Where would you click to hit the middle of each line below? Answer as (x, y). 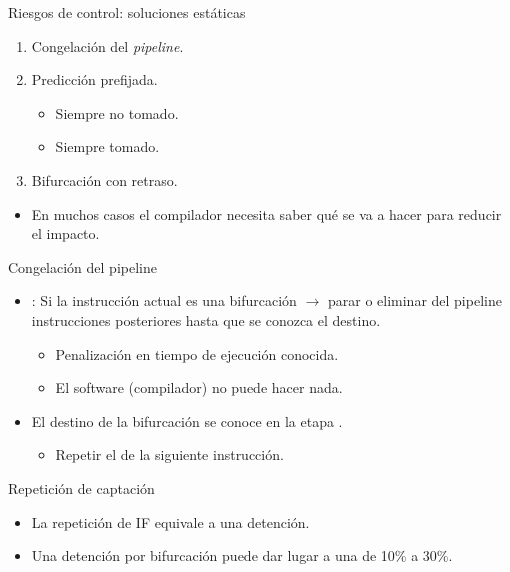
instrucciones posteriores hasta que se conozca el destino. (206, 319)
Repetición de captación (81, 487)
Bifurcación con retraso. (104, 179)
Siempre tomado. (107, 146)
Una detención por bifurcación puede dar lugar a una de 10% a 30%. (242, 555)
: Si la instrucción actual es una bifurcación (164, 300)
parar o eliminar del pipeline (414, 300)
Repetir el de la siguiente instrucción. (169, 454)
